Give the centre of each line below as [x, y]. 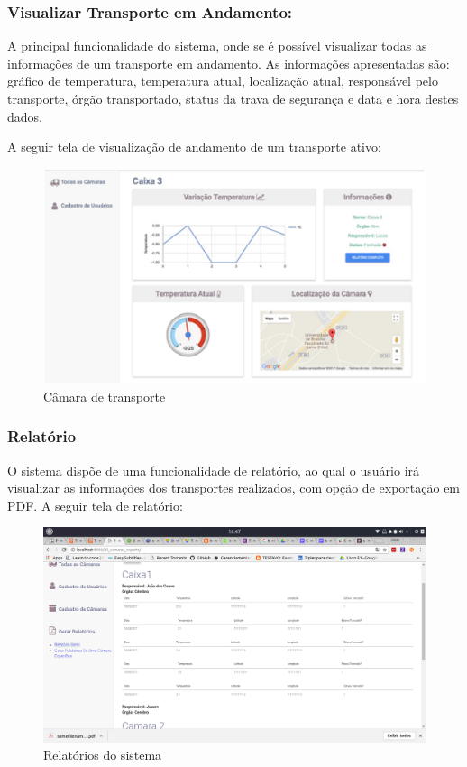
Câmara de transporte [105, 396]
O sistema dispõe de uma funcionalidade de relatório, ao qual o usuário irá [214, 470]
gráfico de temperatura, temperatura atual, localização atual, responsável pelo [223, 81]
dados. [25, 116]
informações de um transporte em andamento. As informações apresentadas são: [229, 63]
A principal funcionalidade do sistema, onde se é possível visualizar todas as [217, 46]
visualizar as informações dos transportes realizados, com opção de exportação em [234, 488]
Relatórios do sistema [103, 755]
